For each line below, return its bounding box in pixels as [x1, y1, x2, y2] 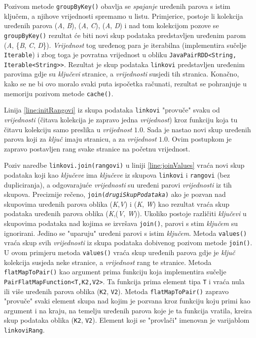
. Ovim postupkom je [167, 134, 232, 144]
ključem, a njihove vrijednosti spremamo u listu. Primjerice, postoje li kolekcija [4, 10, 243, 21]
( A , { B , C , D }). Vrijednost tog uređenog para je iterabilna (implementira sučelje [4, 39, 247, 50]
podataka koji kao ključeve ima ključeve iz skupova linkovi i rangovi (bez [4, 169, 230, 180]
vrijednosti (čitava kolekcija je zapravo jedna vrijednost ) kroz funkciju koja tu [4, 114, 238, 124]
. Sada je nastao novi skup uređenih [143, 124, 251, 134]
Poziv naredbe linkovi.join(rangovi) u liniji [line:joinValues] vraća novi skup [4, 160, 245, 170]
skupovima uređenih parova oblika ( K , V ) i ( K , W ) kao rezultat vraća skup [4, 198, 230, 209]
